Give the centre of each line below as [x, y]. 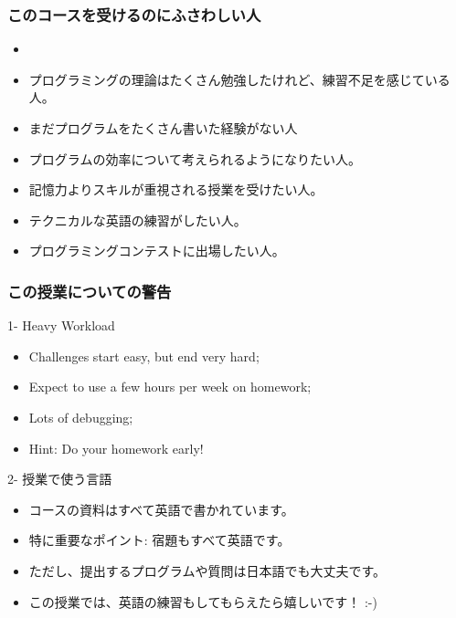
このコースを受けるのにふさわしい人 [134, 14]
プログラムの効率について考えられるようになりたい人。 [195, 158]
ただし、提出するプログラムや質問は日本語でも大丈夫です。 [207, 570]
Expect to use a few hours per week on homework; [170, 387]
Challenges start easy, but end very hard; [144, 356]
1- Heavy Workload [61, 325]
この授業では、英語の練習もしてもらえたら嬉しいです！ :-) [203, 601]
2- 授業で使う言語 [60, 479]
